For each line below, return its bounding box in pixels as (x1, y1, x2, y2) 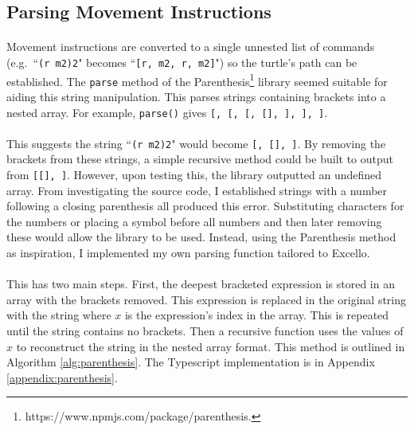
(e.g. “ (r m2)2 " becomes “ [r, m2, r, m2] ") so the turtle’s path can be (6, 53, 357, 70)
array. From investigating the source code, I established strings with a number (6, 182, 388, 198)
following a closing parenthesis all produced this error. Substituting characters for (6, 197, 404, 214)
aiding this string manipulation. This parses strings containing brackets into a (6, 88, 386, 104)
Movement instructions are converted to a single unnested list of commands (6, 38, 375, 55)
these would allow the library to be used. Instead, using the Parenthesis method (6, 229, 396, 245)
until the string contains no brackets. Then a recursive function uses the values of (6, 322, 404, 339)
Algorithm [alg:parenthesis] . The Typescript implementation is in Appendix (6, 354, 375, 370)
